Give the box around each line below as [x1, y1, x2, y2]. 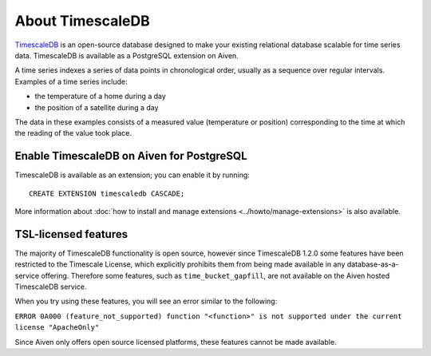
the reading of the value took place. [14, 129, 132, 138]
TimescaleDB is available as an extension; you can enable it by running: [14, 170, 251, 180]
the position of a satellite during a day [34, 102, 159, 112]
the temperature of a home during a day [34, 92, 167, 101]
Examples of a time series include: [14, 77, 128, 86]
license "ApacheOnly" [14, 323, 100, 332]
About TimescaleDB [14, 12, 151, 30]
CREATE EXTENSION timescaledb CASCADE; [29, 188, 185, 198]
